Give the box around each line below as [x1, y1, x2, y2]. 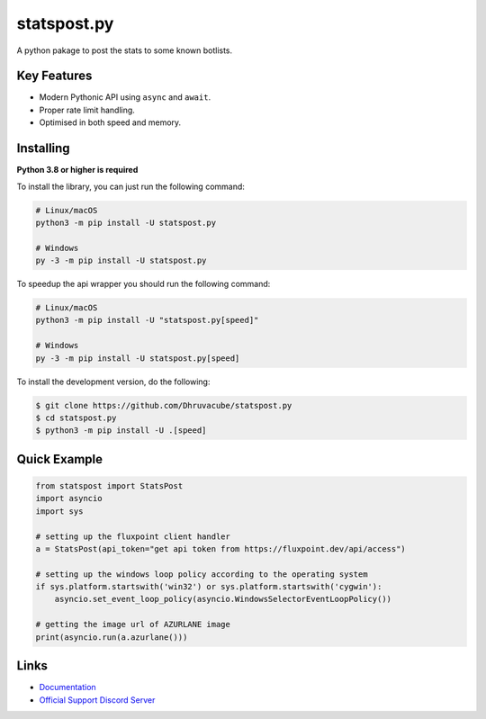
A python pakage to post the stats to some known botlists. [16, 45, 233, 56]
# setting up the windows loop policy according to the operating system [35, 569, 368, 580]
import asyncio [35, 493, 103, 504]
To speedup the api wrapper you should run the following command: [16, 279, 271, 290]
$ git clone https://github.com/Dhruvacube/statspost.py [35, 400, 292, 410]
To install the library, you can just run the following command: [16, 181, 245, 192]
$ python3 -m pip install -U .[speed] [35, 426, 207, 436]
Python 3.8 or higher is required [16, 165, 139, 175]
